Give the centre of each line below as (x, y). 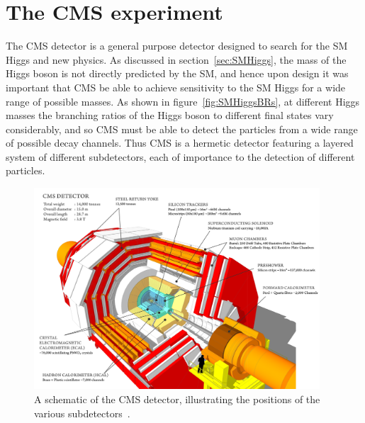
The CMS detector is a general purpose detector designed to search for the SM (177, 46)
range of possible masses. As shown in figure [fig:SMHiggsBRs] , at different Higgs (183, 101)
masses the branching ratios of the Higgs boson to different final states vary (170, 115)
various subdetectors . (82, 413)
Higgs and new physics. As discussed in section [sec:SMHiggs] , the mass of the (176, 59)
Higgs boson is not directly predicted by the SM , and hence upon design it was (177, 73)
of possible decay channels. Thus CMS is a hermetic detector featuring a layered (180, 143)
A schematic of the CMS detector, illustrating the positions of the (177, 399)
